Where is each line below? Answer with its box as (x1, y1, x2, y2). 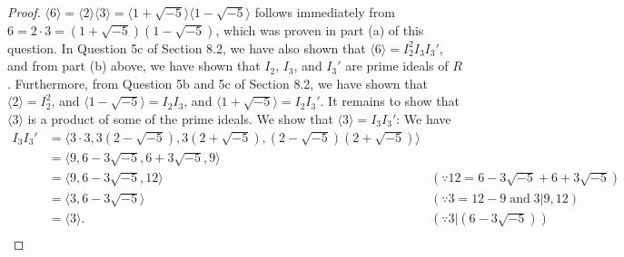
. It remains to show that (320, 91, 460, 110)
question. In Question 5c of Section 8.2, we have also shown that (7, 38, 366, 57)
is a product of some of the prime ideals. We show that (27, 109, 333, 128)
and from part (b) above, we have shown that (7, 56, 261, 75)
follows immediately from (254, 3, 395, 21)
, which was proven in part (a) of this (215, 20, 424, 39)
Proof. (7, 3, 41, 21)
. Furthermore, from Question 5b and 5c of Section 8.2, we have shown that (7, 73, 428, 92)
